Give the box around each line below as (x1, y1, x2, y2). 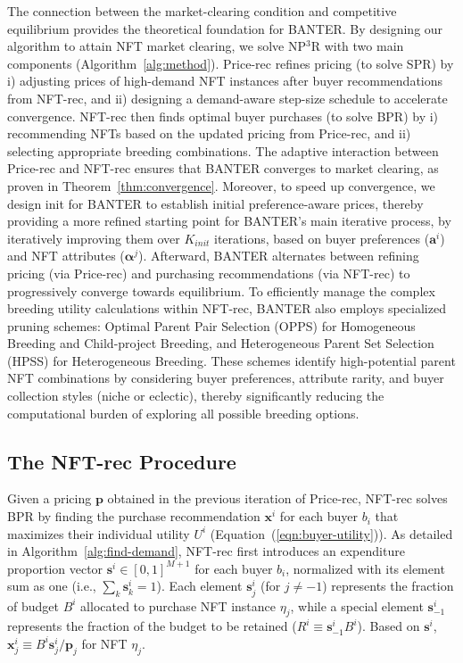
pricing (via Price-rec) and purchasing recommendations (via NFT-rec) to (7, 263, 410, 282)
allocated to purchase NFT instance (80, 596, 277, 615)
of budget (7, 596, 59, 615)
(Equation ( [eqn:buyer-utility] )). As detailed (210, 524, 453, 543)
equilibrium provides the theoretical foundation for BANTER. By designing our (7, 19, 443, 37)
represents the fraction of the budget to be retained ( (7, 617, 297, 635)
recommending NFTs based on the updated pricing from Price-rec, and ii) (7, 124, 411, 143)
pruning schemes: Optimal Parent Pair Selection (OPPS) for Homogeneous (7, 316, 416, 335)
